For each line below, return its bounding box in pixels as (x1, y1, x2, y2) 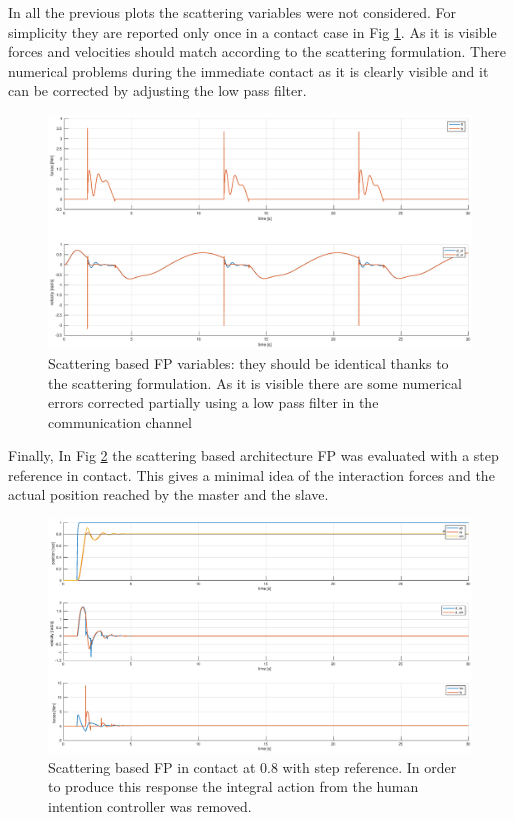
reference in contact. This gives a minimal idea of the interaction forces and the (8, 464, 495, 485)
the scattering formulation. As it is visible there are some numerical (48, 372, 462, 393)
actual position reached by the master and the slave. (8, 484, 329, 505)
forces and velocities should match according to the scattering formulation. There (8, 41, 506, 62)
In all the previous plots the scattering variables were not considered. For (8, 2, 457, 22)
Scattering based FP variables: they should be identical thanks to (48, 352, 449, 373)
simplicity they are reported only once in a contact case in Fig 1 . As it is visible (8, 21, 497, 42)
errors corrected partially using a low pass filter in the (48, 392, 379, 413)
